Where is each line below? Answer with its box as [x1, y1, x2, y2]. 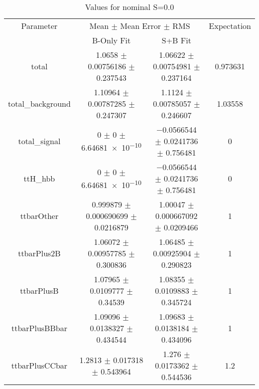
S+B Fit [161, 34, 191, 46]
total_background [8, 98, 71, 109]
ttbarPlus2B [18, 247, 61, 259]
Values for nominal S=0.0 [85, 1, 174, 12]
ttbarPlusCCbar [11, 360, 68, 371]
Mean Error [120, 20, 161, 31]
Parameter [21, 20, 58, 31]
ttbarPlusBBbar [11, 322, 67, 334]
